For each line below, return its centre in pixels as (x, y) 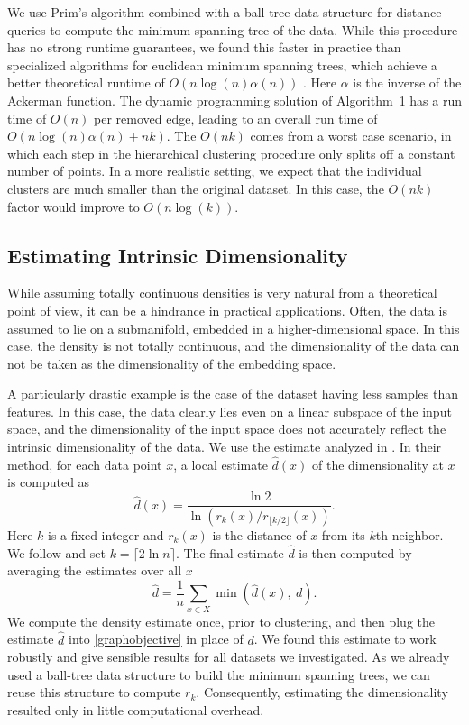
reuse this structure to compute (94, 692)
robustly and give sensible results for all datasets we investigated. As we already (229, 657)
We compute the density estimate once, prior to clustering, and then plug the (221, 621)
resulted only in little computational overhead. (136, 709)
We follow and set (56, 552)
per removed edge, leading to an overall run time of (236, 118)
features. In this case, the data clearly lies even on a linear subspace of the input (230, 411)
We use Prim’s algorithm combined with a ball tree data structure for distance (225, 12)
